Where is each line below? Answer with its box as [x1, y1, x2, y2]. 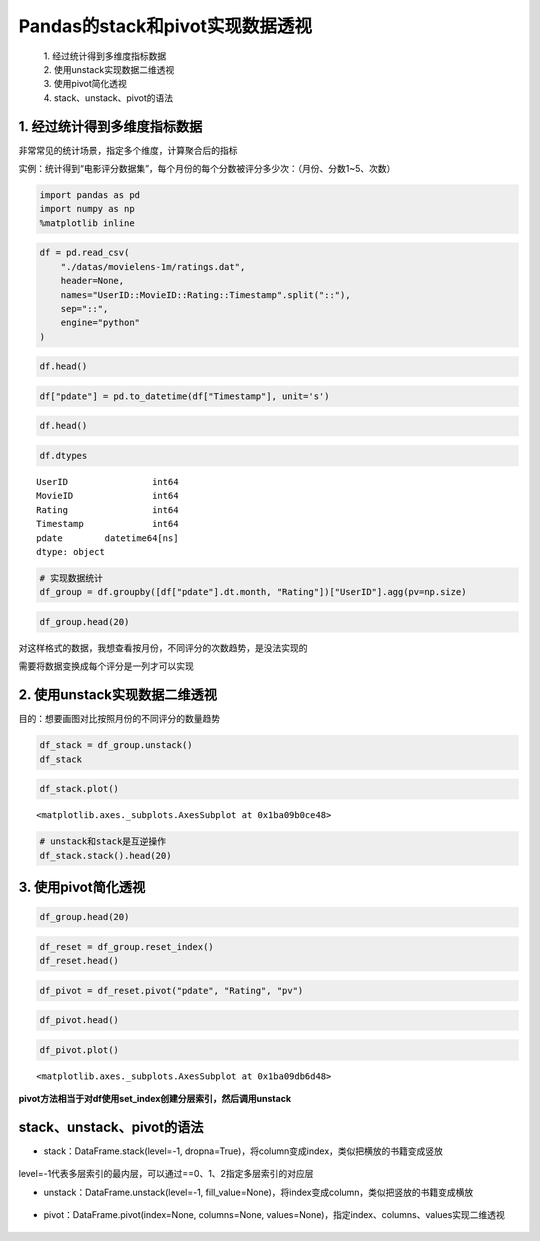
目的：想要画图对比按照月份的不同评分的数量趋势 [18, 713, 220, 725]
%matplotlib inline [39, 217, 135, 229]
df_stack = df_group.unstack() [39, 740, 194, 751]
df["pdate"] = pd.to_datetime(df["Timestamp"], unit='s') [39, 390, 330, 402]
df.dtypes [39, 450, 88, 462]
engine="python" [60, 317, 140, 329]
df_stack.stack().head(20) [39, 850, 172, 861]
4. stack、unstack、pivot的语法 [43, 91, 174, 104]
